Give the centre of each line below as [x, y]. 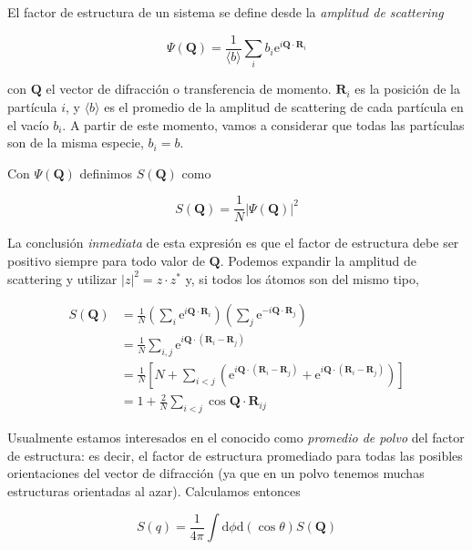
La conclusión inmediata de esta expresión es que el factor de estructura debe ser [233, 243]
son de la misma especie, [76, 143]
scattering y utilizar [62, 278]
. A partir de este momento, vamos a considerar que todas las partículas [263, 124]
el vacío [28, 124]
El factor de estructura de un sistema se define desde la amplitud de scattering [226, 12]
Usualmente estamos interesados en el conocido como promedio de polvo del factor [236, 437]
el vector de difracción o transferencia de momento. [189, 89]
